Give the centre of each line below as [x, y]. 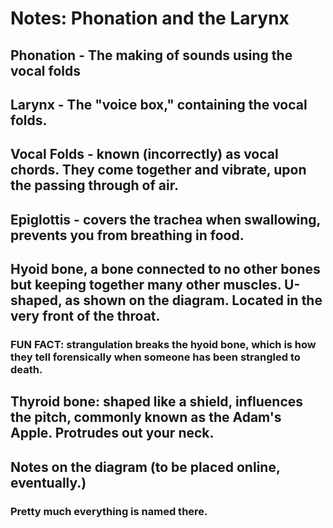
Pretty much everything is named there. [109, 511]
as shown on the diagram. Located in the [193, 300]
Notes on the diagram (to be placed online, [145, 467]
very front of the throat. [85, 316]
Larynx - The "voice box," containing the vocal [159, 104]
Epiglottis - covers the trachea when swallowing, [165, 219]
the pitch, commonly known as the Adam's [146, 417]
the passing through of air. [94, 185]
